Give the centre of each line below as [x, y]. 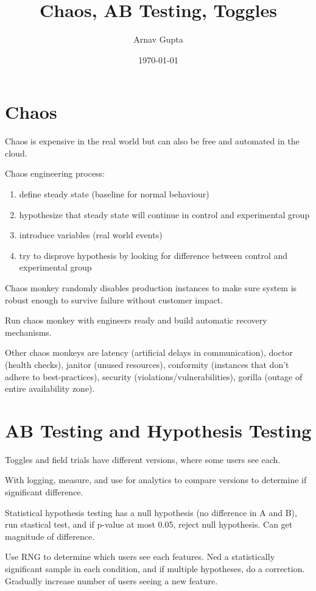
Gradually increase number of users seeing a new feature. [111, 580]
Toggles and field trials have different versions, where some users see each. [143, 459]
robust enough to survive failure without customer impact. [114, 299]
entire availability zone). [50, 388]
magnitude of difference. [50, 536]
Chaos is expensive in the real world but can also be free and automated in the [152, 141]
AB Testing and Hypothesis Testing [158, 430]
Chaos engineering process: [55, 173]
